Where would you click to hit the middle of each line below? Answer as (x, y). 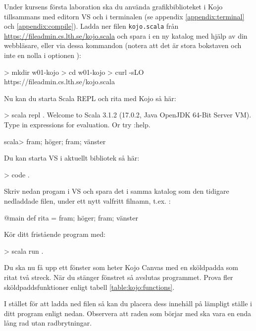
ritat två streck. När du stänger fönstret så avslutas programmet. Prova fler (119, 277)
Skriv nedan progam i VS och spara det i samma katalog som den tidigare (117, 191)
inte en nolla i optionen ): (43, 55)
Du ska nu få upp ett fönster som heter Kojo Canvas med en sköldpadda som (121, 267)
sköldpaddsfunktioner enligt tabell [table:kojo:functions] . (89, 287)
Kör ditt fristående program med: (55, 234)
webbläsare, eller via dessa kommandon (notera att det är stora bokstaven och (123, 45)
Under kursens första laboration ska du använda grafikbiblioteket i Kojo (113, 6)
